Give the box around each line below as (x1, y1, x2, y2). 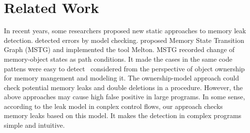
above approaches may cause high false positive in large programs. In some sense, (4, 92, 245, 102)
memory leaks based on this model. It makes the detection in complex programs (4, 110, 242, 120)
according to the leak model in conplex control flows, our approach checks (4, 101, 223, 111)
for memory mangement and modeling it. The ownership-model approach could (4, 73, 239, 83)
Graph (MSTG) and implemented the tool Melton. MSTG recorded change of (4, 44, 235, 54)
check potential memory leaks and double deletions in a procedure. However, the (4, 82, 243, 92)
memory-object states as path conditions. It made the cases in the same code (4, 53, 233, 64)
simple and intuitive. (4, 120, 65, 130)
